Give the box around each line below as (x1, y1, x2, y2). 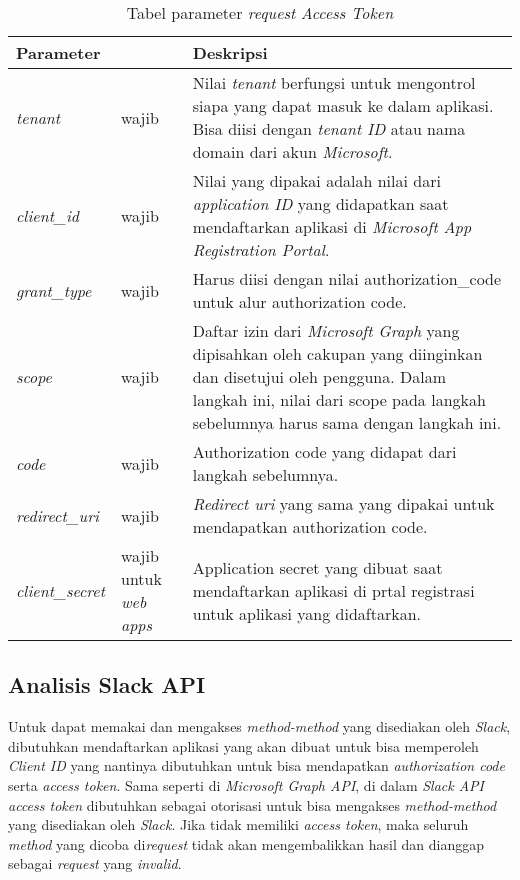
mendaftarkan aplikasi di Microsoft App (192, 215, 472, 238)
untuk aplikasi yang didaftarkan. (192, 601, 421, 625)
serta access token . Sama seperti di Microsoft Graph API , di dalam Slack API (8, 774, 485, 795)
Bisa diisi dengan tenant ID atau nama (192, 117, 466, 140)
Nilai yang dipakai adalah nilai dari (192, 169, 441, 192)
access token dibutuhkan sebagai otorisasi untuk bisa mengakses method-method (8, 794, 497, 815)
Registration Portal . (192, 238, 330, 261)
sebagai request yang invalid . (8, 853, 182, 874)
